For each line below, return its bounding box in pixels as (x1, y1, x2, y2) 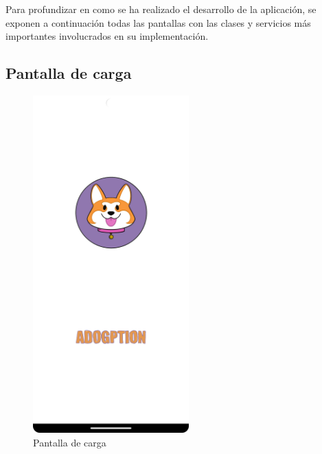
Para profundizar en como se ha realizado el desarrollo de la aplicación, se (5, 2, 317, 16)
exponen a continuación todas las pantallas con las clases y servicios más (5, 15, 311, 29)
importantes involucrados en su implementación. (5, 29, 209, 43)
